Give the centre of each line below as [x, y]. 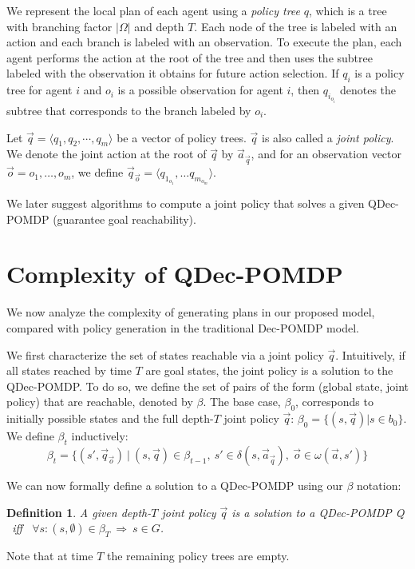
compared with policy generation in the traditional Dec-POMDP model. [183, 327]
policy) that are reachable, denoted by [100, 402]
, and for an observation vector [326, 154]
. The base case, [242, 402]
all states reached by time [69, 370]
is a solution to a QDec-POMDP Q [318, 512]
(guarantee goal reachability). [125, 219]
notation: [379, 485]
